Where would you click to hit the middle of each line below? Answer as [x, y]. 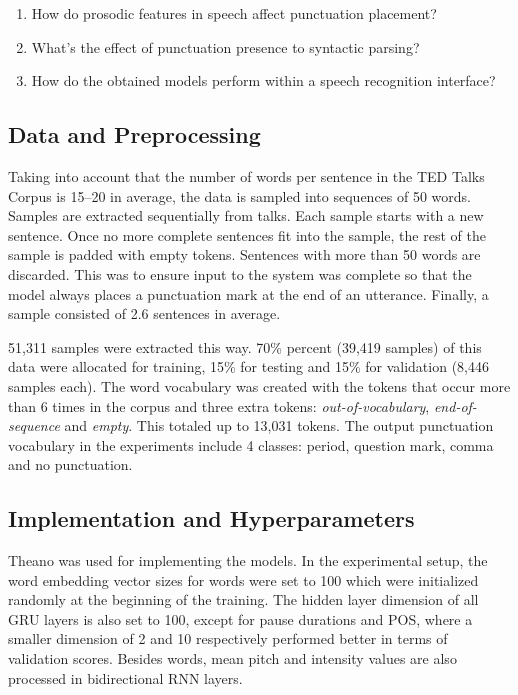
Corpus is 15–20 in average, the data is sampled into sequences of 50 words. [239, 195]
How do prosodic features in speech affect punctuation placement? [234, 13]
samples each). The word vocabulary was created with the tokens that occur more [259, 385]
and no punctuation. [70, 464]
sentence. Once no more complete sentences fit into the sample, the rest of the [247, 234]
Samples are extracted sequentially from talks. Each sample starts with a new [246, 215]
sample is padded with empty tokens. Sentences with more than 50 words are [244, 254]
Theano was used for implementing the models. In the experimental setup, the [248, 560]
